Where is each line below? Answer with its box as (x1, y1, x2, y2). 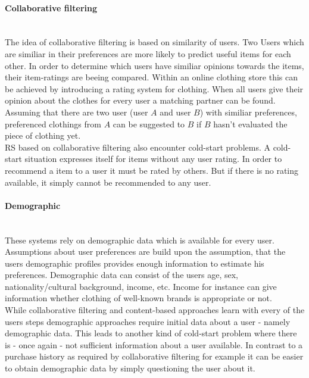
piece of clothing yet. (5, 129, 81, 142)
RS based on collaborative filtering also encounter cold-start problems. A (5, 140, 270, 153)
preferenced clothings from (5, 117, 101, 130)
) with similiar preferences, (199, 105, 297, 118)
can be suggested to (113, 117, 185, 130)
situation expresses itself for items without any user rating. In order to (24, 152, 282, 165)
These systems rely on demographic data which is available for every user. (5, 233, 274, 246)
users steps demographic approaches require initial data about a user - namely (5, 315, 291, 327)
